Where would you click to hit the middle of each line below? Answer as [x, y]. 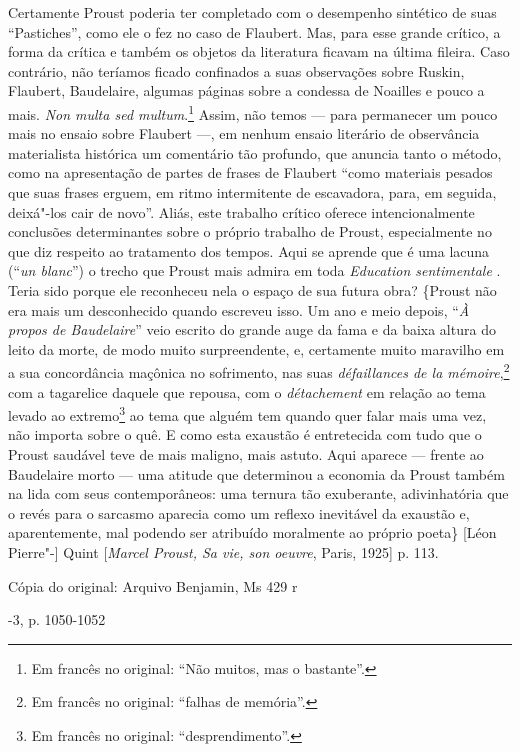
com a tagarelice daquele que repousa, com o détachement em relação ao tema [247, 391]
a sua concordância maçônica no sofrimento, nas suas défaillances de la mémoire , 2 [259, 370]
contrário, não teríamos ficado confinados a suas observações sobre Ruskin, [236, 70]
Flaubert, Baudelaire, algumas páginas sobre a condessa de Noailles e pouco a [246, 90]
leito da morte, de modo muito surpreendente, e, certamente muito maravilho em [256, 348]
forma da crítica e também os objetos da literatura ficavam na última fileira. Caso [259, 51]
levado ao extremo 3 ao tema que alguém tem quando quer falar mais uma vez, [247, 413]
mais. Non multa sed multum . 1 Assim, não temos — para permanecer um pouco [253, 112]
